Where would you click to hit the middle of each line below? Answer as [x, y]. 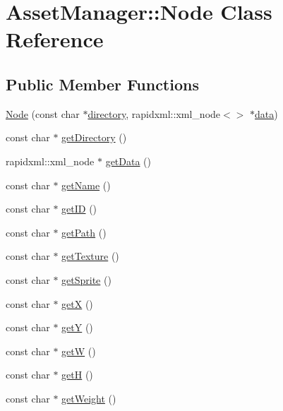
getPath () [84, 232]
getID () [79, 209]
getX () [77, 303]
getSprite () [86, 279]
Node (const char [43, 113]
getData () [128, 161]
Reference [55, 39]
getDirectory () [94, 137]
